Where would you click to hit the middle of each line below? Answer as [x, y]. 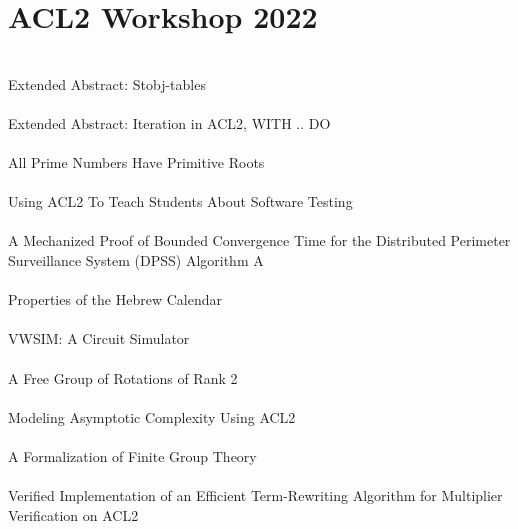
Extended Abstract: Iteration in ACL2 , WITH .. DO [169, 122]
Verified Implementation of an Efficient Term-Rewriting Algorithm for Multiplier [255, 495]
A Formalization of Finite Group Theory [132, 456]
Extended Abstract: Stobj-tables [107, 83]
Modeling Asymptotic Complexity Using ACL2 [152, 416]
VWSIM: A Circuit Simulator [99, 338]
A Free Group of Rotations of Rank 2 [123, 377]
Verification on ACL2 [73, 514]
